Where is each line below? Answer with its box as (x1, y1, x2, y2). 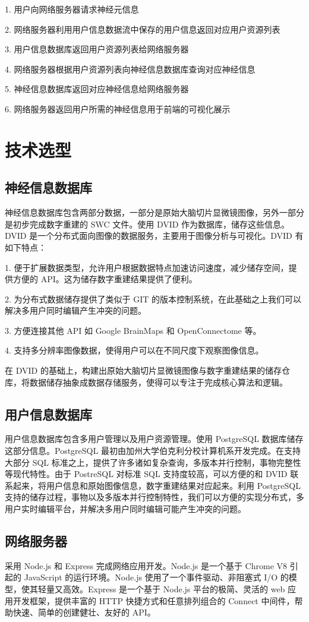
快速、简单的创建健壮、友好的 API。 (12, 606, 156, 618)
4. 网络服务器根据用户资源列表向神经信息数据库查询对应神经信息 (5, 62, 256, 75)
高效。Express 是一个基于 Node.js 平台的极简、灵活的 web (62, 583, 285, 595)
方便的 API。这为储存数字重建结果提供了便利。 (12, 273, 197, 285)
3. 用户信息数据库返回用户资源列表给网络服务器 (5, 43, 189, 55)
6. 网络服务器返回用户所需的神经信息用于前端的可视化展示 (5, 102, 231, 115)
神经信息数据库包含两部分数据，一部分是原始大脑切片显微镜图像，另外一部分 (5, 206, 304, 219)
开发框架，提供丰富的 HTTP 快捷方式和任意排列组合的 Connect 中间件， (12, 594, 295, 607)
